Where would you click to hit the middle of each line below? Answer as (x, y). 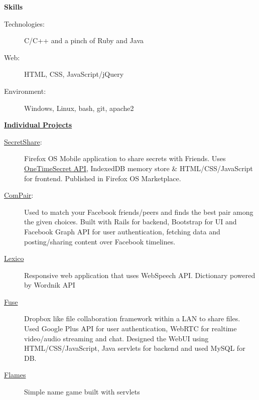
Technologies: (24, 23)
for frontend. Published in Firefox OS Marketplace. (103, 178)
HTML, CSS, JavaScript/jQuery (74, 74)
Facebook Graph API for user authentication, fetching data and (122, 231)
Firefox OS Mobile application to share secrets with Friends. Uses (125, 158)
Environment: (25, 91)
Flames (15, 375)
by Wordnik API (50, 285)
